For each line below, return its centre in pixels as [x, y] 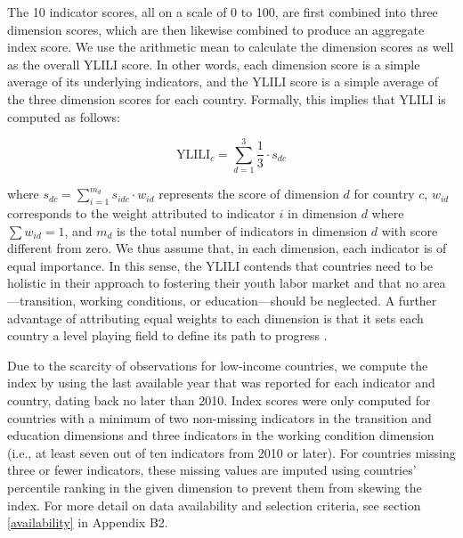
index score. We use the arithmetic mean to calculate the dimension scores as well [231, 47]
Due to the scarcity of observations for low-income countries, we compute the [218, 365]
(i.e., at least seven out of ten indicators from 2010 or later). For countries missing [231, 452]
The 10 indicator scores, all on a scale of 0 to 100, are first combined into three [223, 12]
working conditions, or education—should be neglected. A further [258, 301]
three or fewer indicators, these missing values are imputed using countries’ [212, 470]
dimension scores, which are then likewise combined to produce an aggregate [216, 29]
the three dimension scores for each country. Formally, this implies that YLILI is [227, 98]
